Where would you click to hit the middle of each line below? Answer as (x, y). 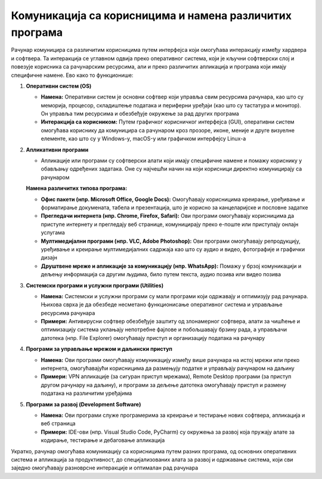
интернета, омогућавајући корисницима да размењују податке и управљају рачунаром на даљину (168, 368)
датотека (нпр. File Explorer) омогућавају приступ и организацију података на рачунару (153, 338)
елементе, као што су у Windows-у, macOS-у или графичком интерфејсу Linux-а (143, 139)
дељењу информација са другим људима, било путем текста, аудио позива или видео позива (161, 274)
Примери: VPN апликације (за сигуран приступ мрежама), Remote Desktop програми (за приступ (166, 376)
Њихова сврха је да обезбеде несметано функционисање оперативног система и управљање (162, 305)
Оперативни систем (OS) (59, 86)
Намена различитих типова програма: (77, 188)
